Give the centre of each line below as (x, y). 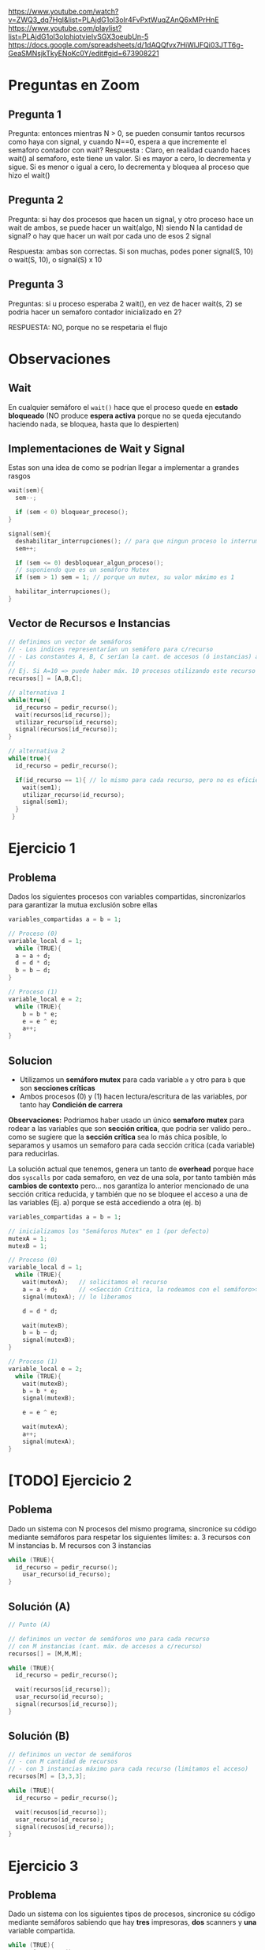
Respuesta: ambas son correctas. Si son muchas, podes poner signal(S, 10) (131, 251)
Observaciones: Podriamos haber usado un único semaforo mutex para (126, 1120)
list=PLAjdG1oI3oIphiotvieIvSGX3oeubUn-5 (78, 36)
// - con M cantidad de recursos (63, 1762)
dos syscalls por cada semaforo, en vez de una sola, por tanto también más (132, 1177)
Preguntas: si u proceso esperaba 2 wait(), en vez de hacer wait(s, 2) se (125, 303)
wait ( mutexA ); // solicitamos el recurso (95, 1283)
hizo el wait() (29, 175)
